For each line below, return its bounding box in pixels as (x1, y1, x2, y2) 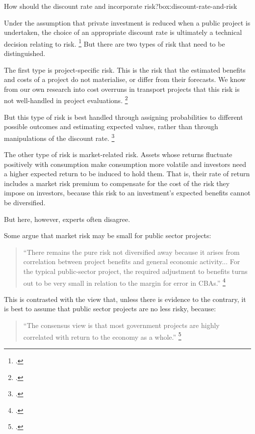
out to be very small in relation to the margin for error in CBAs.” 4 (23, 276, 226, 288)
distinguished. (4, 48, 46, 58)
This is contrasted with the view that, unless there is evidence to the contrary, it (4, 294, 246, 304)
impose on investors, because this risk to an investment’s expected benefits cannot (4, 188, 251, 198)
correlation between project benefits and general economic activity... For (23, 256, 240, 267)
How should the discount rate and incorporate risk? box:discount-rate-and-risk (4, 1, 237, 11)
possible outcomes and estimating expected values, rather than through (4, 121, 218, 132)
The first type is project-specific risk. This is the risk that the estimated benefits (4, 64, 246, 75)
